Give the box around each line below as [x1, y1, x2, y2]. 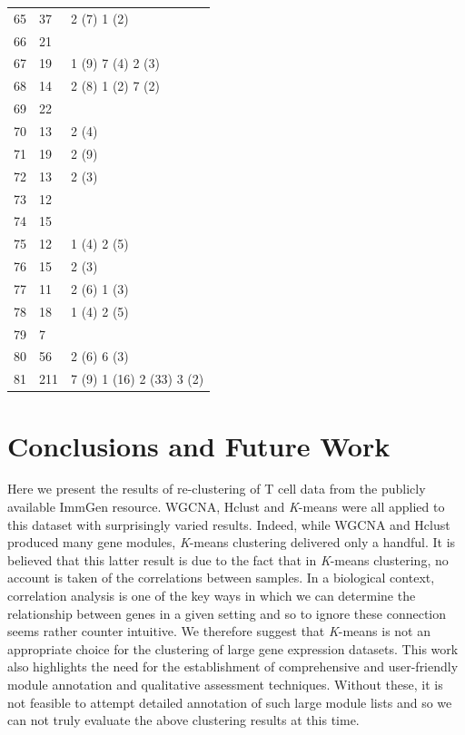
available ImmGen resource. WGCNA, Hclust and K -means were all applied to [7, 497, 445, 516]
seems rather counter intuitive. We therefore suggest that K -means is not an [7, 622, 431, 641]
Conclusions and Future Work [7, 426, 391, 464]
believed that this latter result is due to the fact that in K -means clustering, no [7, 550, 449, 569]
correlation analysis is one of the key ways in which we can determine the [7, 586, 416, 605]
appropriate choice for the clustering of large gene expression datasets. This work [7, 639, 459, 658]
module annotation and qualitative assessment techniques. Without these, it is [7, 675, 443, 693]
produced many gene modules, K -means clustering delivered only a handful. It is [7, 533, 456, 552]
